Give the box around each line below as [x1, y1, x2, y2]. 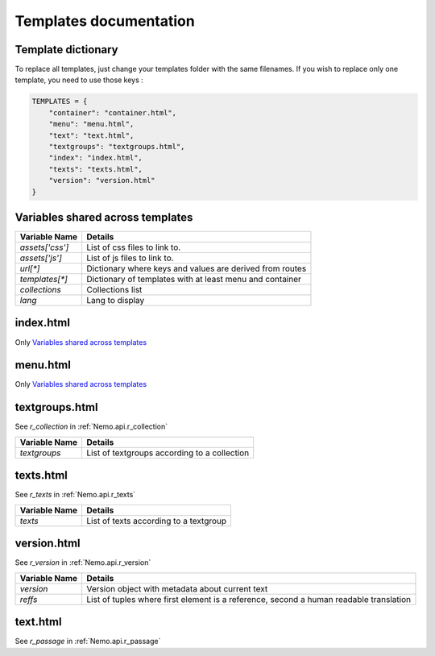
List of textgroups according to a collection [86, 447, 250, 459]
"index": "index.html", [48, 153, 143, 163]
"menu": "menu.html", [48, 119, 135, 129]
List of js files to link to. [86, 252, 174, 264]
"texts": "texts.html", [48, 164, 143, 173]
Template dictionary [14, 43, 118, 56]
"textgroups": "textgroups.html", [48, 142, 185, 151]
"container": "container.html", [48, 108, 177, 117]
